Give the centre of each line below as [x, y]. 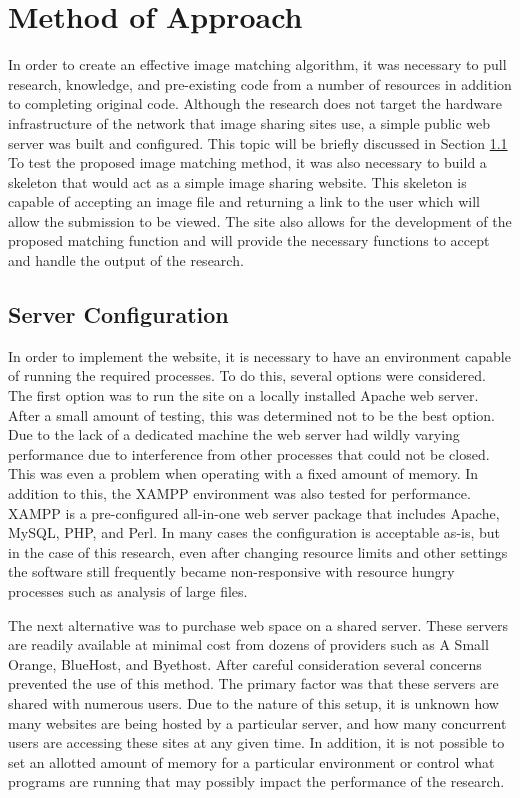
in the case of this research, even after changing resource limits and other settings [258, 551]
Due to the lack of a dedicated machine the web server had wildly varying [234, 434]
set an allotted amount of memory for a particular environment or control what [251, 761]
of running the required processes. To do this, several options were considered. [247, 375]
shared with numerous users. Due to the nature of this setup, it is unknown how [253, 702]
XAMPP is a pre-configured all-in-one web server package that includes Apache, [254, 512]
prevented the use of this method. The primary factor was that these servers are [253, 683]
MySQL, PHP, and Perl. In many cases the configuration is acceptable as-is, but [254, 532]
